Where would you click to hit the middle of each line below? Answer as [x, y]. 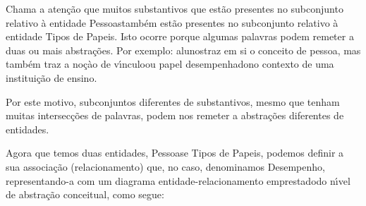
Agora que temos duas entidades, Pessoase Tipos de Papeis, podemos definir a [175, 153]
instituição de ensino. [51, 77]
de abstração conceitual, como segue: [85, 194]
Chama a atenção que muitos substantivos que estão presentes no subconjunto [175, 8]
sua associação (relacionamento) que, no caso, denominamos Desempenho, [165, 166]
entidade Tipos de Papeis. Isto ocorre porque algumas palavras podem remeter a [180, 36]
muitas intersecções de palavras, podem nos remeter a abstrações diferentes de [175, 115]
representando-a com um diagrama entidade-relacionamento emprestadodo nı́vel [178, 180]
